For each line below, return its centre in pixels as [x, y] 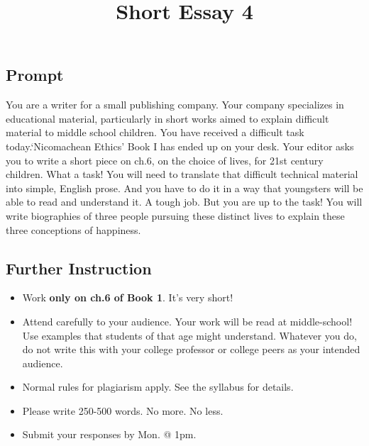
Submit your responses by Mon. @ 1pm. [109, 434]
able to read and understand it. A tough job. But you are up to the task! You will [184, 202]
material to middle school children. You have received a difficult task [155, 132]
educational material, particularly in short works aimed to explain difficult [167, 118]
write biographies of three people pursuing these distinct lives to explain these [175, 215]
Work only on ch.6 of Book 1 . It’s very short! [128, 297]
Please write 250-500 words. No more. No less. [123, 410]
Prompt [35, 75]
